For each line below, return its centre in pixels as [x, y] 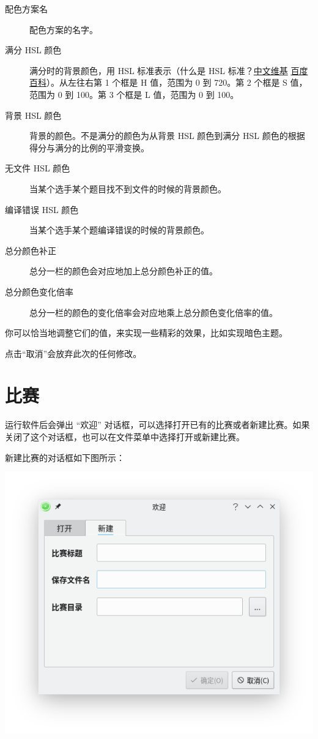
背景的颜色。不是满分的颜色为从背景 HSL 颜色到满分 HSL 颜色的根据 [167, 136]
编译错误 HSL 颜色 [42, 209]
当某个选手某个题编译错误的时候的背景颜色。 [119, 230]
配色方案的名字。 [64, 29]
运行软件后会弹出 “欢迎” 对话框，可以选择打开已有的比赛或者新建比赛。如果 [157, 425]
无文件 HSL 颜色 [38, 168]
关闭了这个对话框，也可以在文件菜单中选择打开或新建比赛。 [125, 437]
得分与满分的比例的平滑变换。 [89, 147]
